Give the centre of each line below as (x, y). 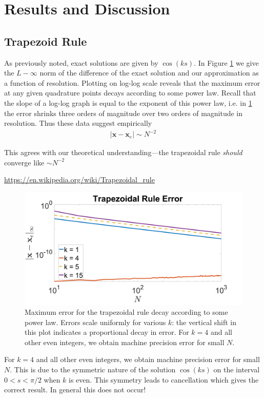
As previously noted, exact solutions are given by (81, 62)
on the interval (237, 369)
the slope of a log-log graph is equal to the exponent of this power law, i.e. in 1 (128, 102)
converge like (24, 162)
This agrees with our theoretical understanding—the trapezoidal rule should (123, 152)
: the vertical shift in (204, 322)
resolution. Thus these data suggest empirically (78, 123)
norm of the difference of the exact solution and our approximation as (149, 73)
